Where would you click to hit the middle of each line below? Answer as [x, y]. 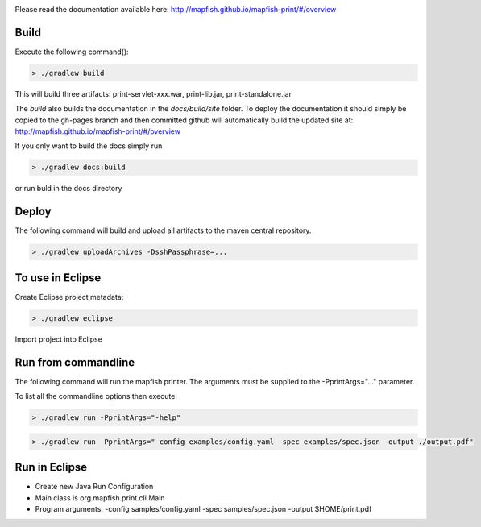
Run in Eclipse [51, 467]
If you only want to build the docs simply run [89, 146]
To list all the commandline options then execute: [96, 396]
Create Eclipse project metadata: [69, 297]
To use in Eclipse [58, 278]
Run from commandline [75, 362]
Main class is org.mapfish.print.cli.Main [100, 498]
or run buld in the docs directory [68, 189]
